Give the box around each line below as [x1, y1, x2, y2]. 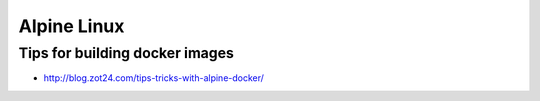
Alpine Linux [18, 15, 125, 37]
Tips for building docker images [18, 44, 235, 62]
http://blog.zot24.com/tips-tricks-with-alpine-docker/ [43, 72, 265, 84]
